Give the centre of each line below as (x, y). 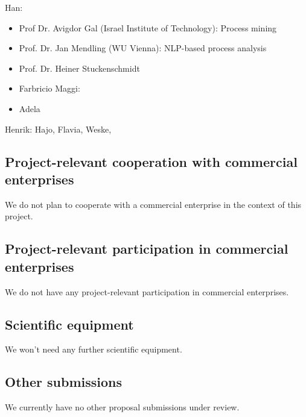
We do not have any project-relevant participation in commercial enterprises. (147, 291)
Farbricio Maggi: (49, 88)
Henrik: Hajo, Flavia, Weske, (58, 129)
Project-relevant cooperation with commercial (151, 161)
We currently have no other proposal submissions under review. (122, 407)
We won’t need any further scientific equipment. (94, 349)
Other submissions (63, 382)
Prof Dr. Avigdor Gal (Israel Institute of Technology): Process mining (148, 27)
